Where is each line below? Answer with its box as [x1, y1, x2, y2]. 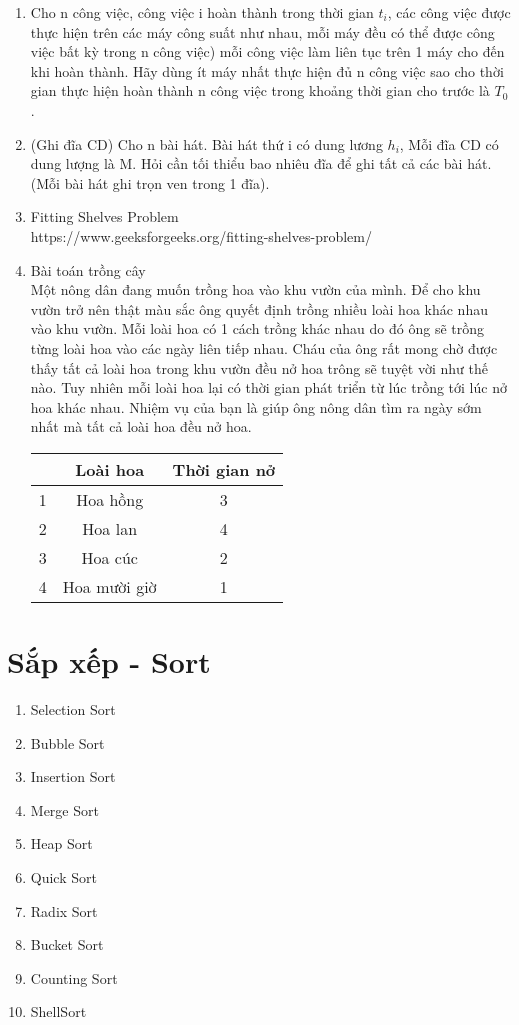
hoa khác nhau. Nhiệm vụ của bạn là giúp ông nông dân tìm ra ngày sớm [30, 396, 482, 417]
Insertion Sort [30, 766, 116, 787]
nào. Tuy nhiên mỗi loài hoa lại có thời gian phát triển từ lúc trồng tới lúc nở [30, 377, 507, 398]
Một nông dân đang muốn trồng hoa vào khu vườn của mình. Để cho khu [30, 279, 481, 300]
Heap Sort [30, 833, 93, 854]
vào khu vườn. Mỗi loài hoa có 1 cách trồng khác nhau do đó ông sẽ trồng [30, 318, 485, 339]
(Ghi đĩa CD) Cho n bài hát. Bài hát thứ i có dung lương [30, 133, 383, 154]
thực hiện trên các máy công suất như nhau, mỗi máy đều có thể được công [30, 21, 495, 42]
